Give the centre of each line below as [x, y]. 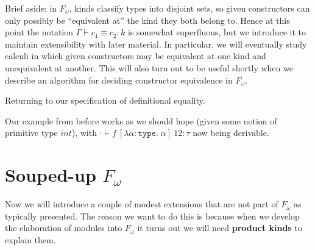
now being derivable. [231, 133]
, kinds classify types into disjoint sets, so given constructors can [189, 8]
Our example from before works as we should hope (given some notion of [141, 120]
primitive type [31, 133]
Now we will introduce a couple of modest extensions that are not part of [142, 204]
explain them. [30, 239]
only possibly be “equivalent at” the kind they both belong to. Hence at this [147, 20]
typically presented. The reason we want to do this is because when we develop [152, 216]
